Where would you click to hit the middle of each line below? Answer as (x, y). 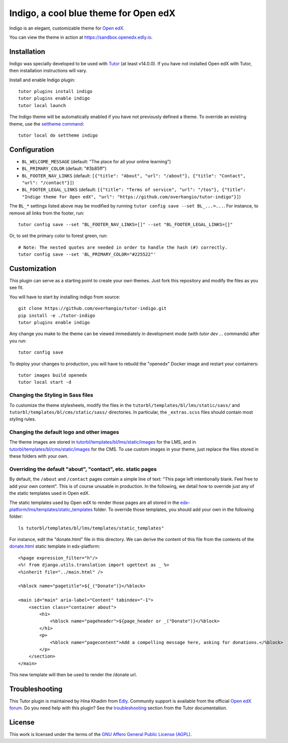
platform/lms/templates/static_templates (51, 509)
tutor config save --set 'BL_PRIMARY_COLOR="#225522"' (87, 254)
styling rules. (23, 419)
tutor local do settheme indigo (58, 135)
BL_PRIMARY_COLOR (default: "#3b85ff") (64, 169)
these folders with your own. (39, 456)
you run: (18, 341)
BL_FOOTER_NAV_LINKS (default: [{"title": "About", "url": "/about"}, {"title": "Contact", (134, 175)
